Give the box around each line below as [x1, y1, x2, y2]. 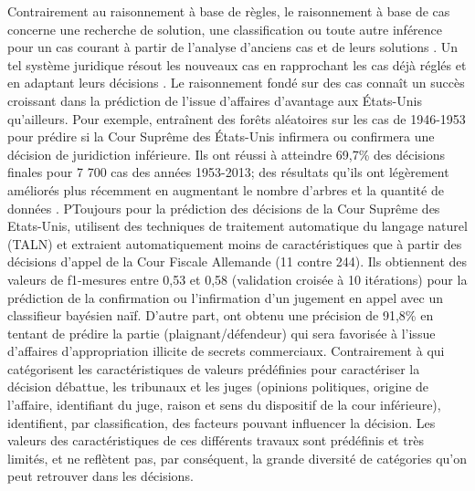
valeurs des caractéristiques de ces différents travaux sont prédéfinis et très [7, 431, 424, 450]
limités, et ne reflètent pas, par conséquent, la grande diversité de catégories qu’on [7, 448, 467, 467]
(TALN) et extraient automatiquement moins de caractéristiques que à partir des [7, 234, 462, 253]
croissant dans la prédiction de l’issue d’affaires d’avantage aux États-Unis [7, 90, 422, 110]
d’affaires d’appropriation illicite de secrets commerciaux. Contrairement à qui [7, 341, 445, 360]
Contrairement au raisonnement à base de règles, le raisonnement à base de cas [7, 2, 450, 20]
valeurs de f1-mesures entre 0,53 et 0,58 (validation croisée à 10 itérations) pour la [7, 269, 468, 288]
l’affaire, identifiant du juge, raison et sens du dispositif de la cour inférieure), [7, 395, 441, 414]
